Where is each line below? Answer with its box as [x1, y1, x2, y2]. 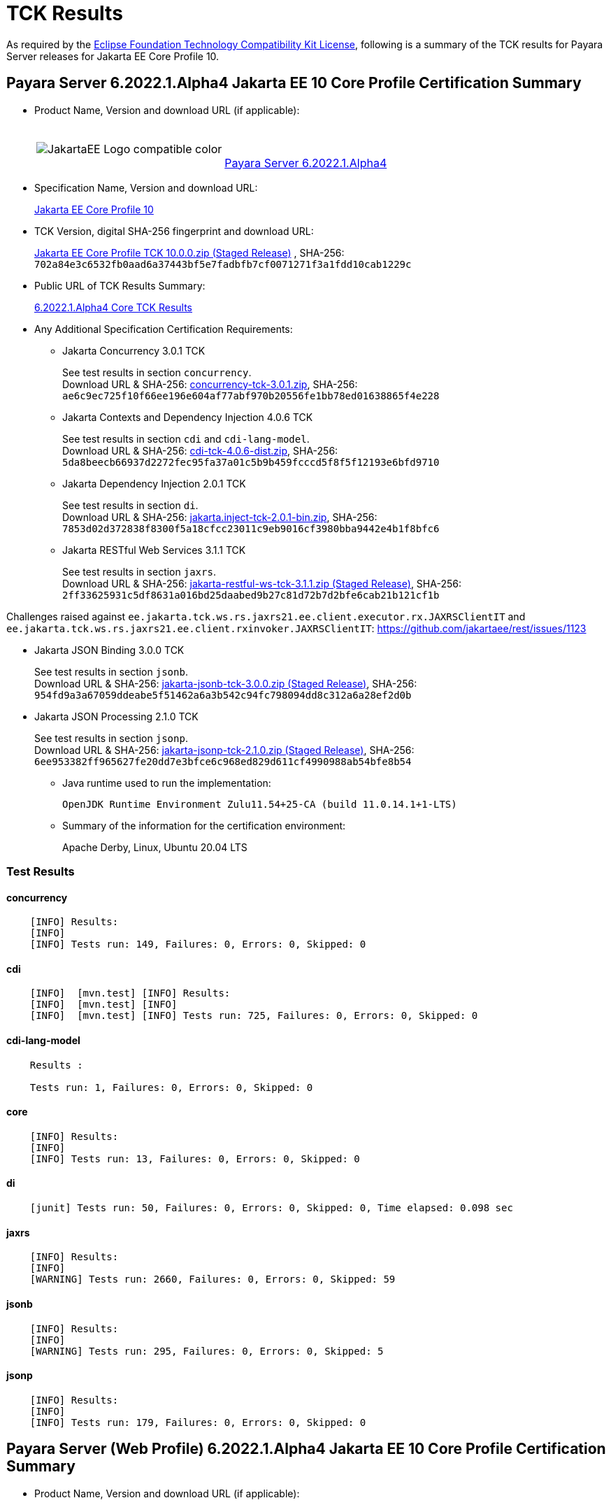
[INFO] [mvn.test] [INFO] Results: [29, 987, 231, 999]
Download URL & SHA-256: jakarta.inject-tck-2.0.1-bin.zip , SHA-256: [62, 511, 378, 523]
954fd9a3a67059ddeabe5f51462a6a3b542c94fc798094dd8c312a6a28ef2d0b [34, 689, 412, 701]
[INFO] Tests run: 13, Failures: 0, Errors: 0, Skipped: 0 [29, 1153, 360, 1164]
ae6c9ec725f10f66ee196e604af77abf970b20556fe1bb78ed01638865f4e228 [62, 390, 440, 401]
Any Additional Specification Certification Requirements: [34, 322, 293, 335]
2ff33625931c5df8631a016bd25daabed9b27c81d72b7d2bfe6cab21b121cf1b [62, 589, 440, 601]
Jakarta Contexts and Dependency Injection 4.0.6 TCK [62, 411, 313, 423]
